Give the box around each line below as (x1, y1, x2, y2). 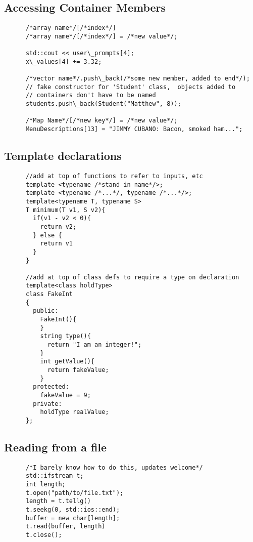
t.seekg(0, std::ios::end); (25, 506, 120, 514)
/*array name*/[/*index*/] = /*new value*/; (25, 32, 178, 40)
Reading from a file (4, 439, 107, 455)
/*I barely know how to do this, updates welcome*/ (25, 464, 203, 471)
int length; (25, 481, 66, 488)
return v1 (40, 240, 73, 247)
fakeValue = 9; (40, 392, 91, 399)
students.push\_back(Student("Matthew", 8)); (25, 100, 181, 108)
